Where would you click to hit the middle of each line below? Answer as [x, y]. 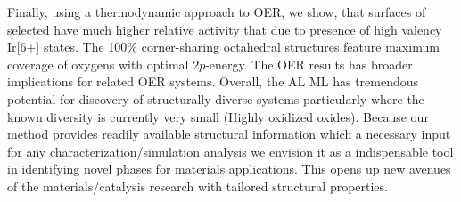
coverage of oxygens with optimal [98, 64]
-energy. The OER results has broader [309, 64]
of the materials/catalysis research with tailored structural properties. [198, 186]
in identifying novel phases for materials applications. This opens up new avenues [229, 169]
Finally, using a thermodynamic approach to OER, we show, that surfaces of [217, 12]
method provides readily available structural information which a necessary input [229, 134]
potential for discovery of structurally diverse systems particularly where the [216, 98]
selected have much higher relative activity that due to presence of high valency [225, 29]
